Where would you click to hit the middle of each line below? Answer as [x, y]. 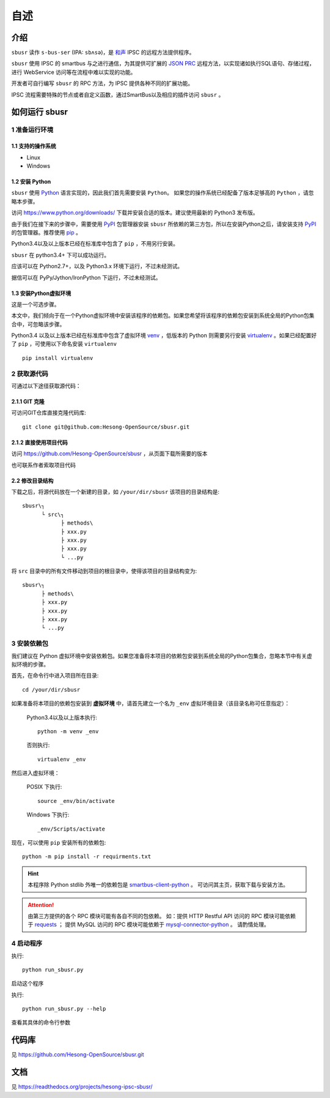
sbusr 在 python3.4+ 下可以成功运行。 [61, 255]
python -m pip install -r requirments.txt [87, 857]
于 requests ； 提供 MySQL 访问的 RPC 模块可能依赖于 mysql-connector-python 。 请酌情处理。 [148, 925]
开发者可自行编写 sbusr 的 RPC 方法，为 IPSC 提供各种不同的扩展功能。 [102, 83]
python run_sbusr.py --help [64, 1009]
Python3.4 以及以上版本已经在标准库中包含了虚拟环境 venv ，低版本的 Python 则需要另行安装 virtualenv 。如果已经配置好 [164, 335]
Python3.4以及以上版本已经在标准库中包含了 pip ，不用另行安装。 [95, 244]
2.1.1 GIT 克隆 [28, 401]
